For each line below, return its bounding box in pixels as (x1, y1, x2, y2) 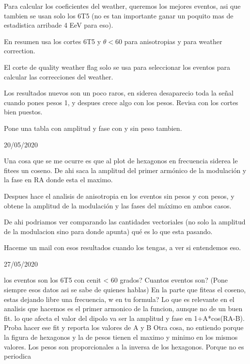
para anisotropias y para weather (124, 36, 222, 46)
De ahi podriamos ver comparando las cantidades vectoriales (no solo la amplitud (4, 217, 246, 227)
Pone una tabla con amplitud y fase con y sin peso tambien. (4, 123, 182, 133)
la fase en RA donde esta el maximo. (4, 174, 113, 185)
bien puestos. (4, 107, 43, 117)
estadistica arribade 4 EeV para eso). (4, 20, 113, 30)
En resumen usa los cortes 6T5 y (4, 36, 101, 46)
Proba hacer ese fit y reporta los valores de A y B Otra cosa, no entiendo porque (4, 322, 244, 332)
